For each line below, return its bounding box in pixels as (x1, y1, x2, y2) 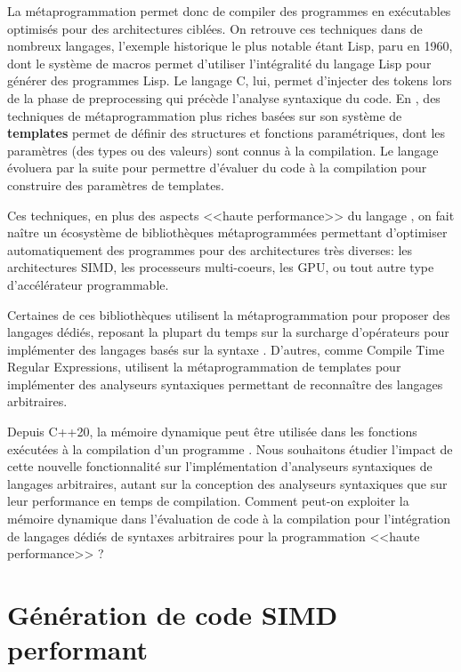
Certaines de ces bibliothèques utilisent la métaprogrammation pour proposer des (7, 305, 450, 324)
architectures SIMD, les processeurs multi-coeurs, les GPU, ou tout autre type (7, 258, 434, 276)
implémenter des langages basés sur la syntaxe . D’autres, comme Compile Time (7, 340, 445, 358)
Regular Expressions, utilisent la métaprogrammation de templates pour (7, 357, 401, 376)
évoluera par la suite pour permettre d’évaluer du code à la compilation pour (7, 158, 427, 177)
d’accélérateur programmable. (7, 275, 169, 293)
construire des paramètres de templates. (7, 175, 224, 194)
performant (7, 631, 149, 668)
